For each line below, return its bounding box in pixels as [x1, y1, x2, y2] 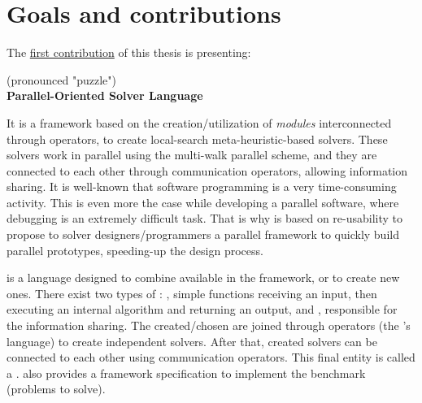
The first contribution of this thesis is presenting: [7, 44, 251, 61]
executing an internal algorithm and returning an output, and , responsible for [7, 301, 398, 318]
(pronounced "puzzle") [7, 71, 116, 88]
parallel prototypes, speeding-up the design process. [7, 241, 263, 258]
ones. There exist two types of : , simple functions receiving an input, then [7, 284, 377, 301]
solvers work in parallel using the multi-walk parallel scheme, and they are [7, 146, 377, 163]
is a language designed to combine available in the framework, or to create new [7, 269, 400, 286]
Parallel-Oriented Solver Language [7, 87, 203, 104]
